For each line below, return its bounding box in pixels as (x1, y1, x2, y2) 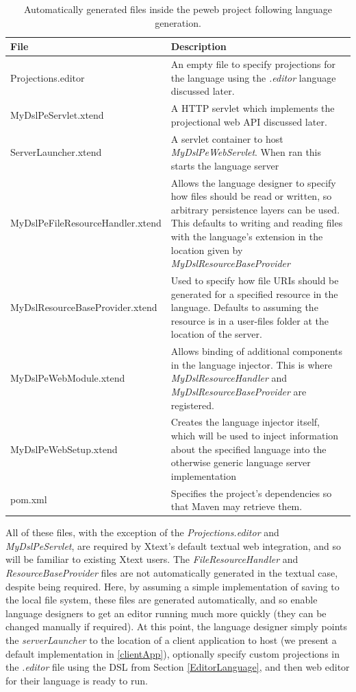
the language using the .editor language (170, 70, 336, 84)
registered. (170, 397, 214, 412)
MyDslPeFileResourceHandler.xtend (10, 216, 162, 230)
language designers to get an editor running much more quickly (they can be (5, 605, 327, 620)
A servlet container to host (170, 131, 283, 146)
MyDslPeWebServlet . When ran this (170, 145, 322, 159)
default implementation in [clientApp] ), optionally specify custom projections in (5, 646, 340, 660)
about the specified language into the (170, 441, 327, 456)
